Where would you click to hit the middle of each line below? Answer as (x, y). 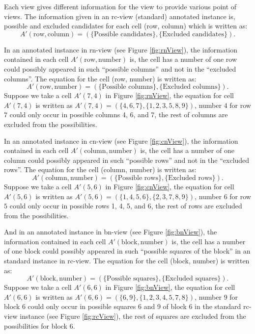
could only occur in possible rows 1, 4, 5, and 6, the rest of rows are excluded (126, 206)
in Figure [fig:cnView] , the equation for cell (170, 186)
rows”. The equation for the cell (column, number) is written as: (100, 169)
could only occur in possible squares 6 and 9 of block (107, 306)
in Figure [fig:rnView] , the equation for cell (170, 95)
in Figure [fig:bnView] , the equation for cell (170, 287)
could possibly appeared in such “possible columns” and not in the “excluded (120, 68)
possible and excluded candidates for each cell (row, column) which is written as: (126, 26)
